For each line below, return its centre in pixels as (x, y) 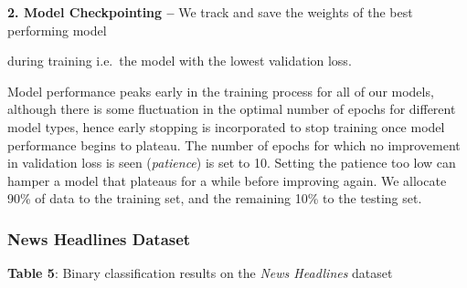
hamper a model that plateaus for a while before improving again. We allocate (227, 180)
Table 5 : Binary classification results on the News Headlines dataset (200, 273)
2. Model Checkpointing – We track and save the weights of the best (210, 12)
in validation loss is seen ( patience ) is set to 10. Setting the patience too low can (232, 163)
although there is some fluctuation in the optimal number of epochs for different (232, 109)
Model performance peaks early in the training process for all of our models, (221, 91)
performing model (57, 30)
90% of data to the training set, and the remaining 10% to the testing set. (215, 198)
